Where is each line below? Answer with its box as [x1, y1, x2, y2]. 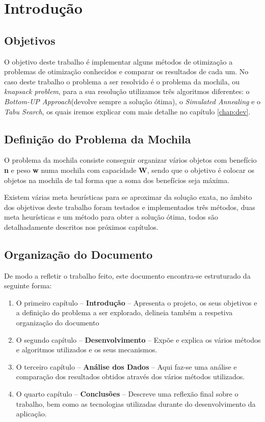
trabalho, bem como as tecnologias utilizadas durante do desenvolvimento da [16, 398, 256, 409]
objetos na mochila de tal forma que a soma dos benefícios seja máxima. [4, 174, 230, 185]
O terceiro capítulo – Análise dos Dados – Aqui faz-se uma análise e [16, 361, 237, 372]
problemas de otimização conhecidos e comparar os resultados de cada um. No [4, 66, 249, 77]
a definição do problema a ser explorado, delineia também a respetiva [16, 307, 233, 318]
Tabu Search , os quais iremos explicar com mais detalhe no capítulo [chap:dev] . [4, 106, 251, 116]
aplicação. [16, 408, 47, 419]
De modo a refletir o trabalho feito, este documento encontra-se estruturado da [4, 270, 251, 281]
